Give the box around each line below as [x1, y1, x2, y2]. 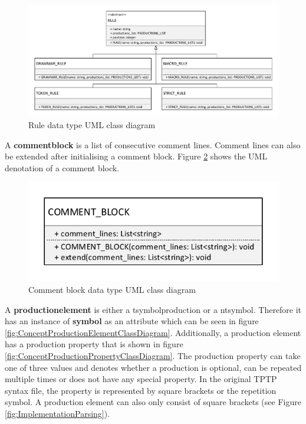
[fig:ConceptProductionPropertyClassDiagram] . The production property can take [5, 349, 301, 361]
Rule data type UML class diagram [28, 119, 156, 131]
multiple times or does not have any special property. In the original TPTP [5, 373, 277, 385]
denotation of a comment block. [5, 161, 120, 174]
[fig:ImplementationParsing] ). [5, 407, 110, 419]
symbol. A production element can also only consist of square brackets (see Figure [5, 396, 301, 408]
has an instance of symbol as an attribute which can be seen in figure [5, 315, 259, 327]
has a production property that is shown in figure [5, 338, 183, 350]
